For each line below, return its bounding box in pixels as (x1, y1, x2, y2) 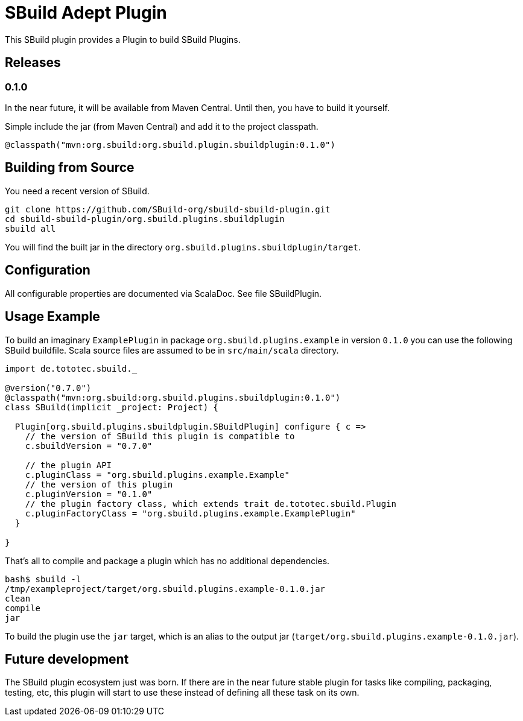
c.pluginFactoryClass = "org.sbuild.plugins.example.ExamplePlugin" (25, 508, 356, 518)
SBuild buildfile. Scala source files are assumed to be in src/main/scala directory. (5, 345, 339, 355)
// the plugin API (25, 460, 112, 470)
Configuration (5, 262, 90, 278)
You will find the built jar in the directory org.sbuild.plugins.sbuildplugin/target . (5, 241, 361, 252)
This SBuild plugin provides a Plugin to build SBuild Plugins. (5, 34, 241, 45)
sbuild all (5, 223, 56, 233)
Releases (5, 55, 61, 71)
